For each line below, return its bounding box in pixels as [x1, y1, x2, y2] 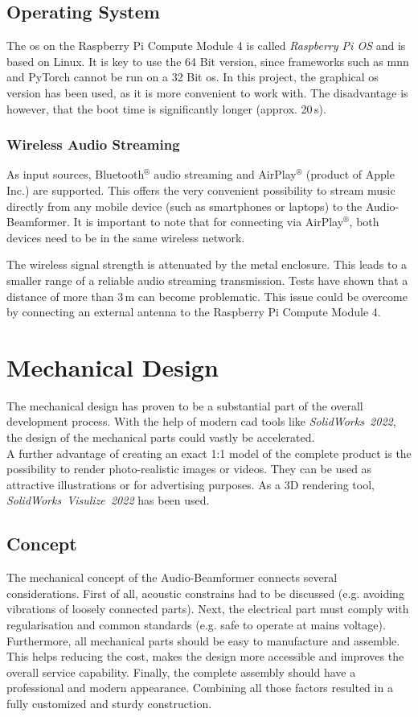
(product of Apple [305, 166, 395, 183]
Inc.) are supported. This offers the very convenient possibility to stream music [6, 181, 395, 198]
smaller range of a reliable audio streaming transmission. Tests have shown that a [6, 271, 408, 288]
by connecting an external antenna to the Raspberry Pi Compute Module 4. [6, 303, 381, 320]
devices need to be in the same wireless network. [6, 229, 245, 245]
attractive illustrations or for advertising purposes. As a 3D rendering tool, [6, 476, 375, 492]
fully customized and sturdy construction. [6, 694, 212, 711]
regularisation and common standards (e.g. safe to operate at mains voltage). [6, 616, 386, 633]
